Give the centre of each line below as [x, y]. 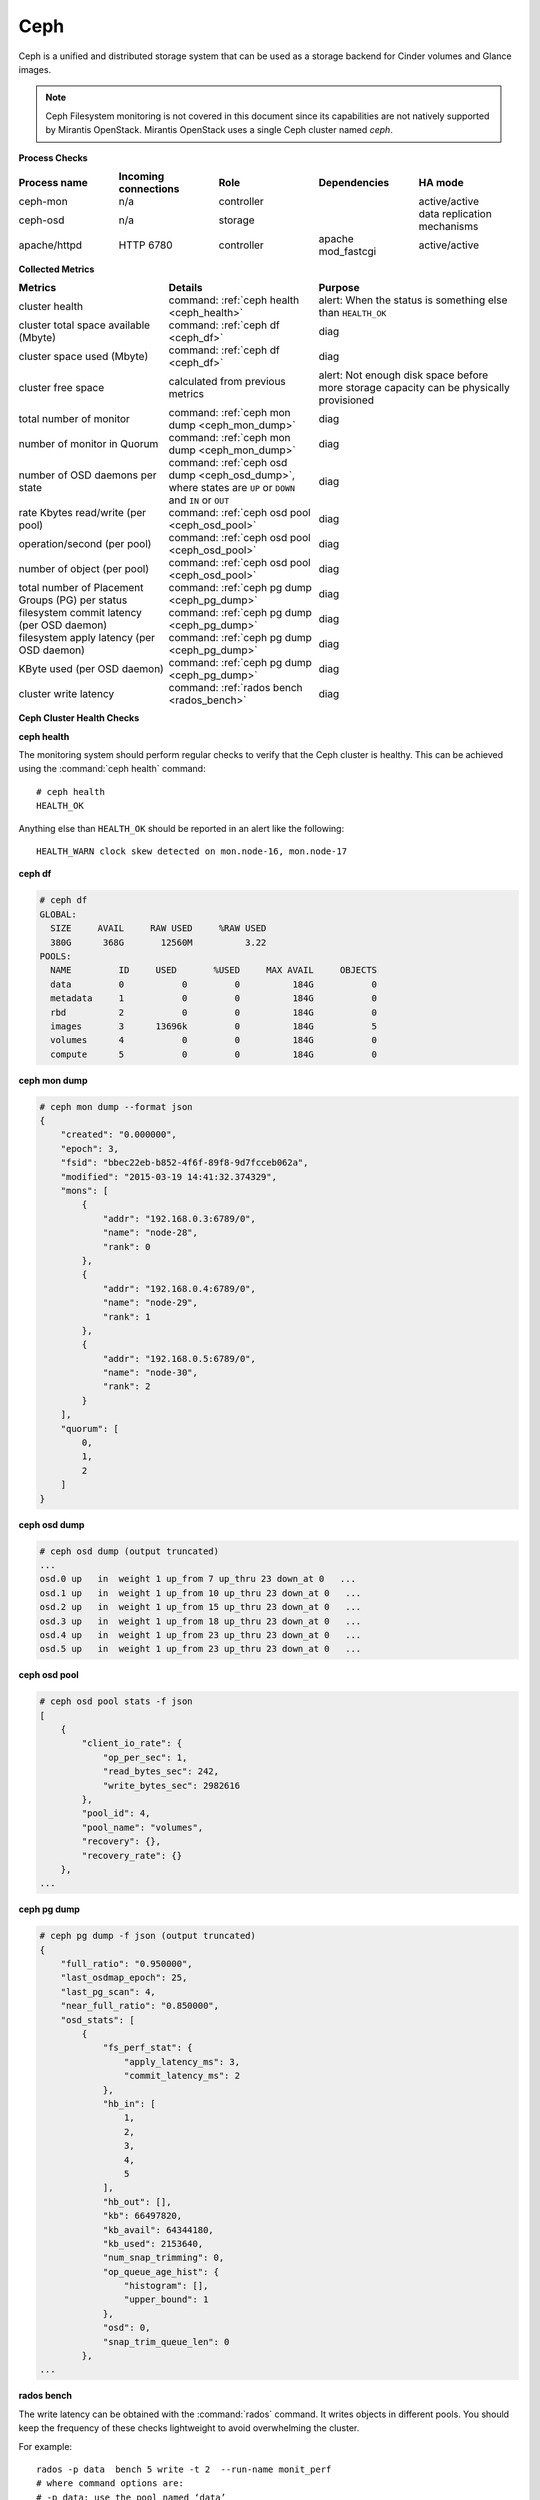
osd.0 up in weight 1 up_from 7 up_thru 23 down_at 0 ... [198, 1579]
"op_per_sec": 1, [145, 1757]
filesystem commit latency [80, 613]
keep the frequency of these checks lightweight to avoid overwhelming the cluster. [189, 2428]
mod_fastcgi [347, 251]
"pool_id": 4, [116, 1813]
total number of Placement [81, 588]
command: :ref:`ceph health [234, 300]
